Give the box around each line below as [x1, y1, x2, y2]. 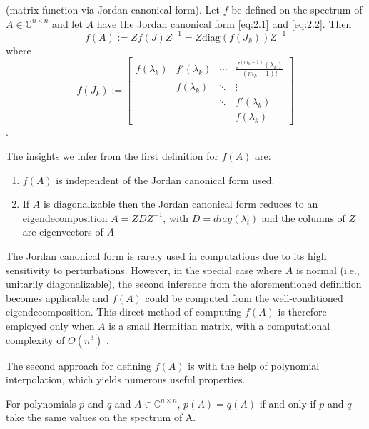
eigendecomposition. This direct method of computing [6, 304, 242, 319]
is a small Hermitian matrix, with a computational [108, 318, 330, 333]
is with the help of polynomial [188, 358, 320, 373]
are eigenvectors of [22, 224, 103, 239]
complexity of [6, 332, 65, 347]
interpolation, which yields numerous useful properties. [6, 372, 246, 387]
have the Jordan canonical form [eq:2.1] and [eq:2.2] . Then [96, 16, 352, 31]
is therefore [278, 304, 327, 319]
